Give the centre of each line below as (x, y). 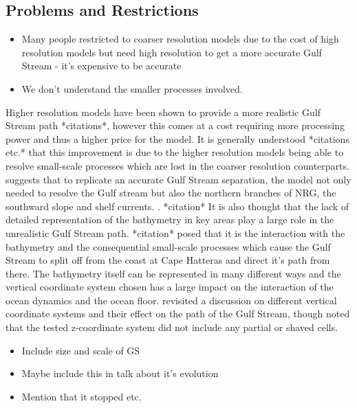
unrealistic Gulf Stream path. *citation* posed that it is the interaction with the (175, 233)
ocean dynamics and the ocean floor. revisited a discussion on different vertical (171, 300)
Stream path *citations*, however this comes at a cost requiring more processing (175, 125)
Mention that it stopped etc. (82, 396)
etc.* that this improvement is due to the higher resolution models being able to (175, 152)
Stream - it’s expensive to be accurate (101, 66)
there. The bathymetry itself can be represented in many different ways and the (173, 273)
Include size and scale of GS (81, 350)
